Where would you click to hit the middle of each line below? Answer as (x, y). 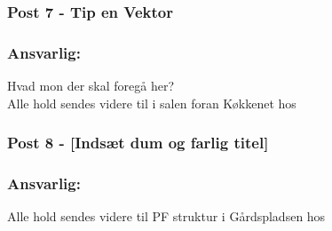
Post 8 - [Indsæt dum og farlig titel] (138, 143)
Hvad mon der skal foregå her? (91, 86)
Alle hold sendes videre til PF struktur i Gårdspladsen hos (166, 216)
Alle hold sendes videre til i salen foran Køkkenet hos (152, 103)
